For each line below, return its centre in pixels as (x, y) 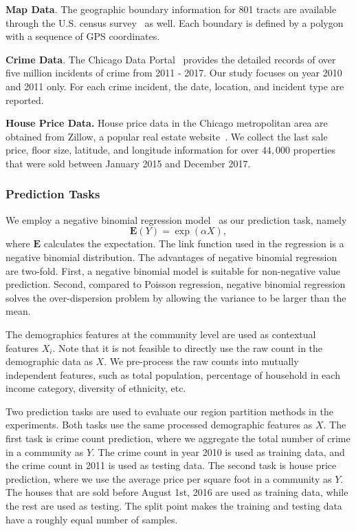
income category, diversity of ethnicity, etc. (96, 388)
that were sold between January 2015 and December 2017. (128, 163)
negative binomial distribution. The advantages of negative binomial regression (171, 257)
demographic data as (49, 361)
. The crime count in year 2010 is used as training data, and (219, 451)
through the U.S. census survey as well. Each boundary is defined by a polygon (175, 22)
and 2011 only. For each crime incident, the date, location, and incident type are (175, 86)
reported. (25, 100)
